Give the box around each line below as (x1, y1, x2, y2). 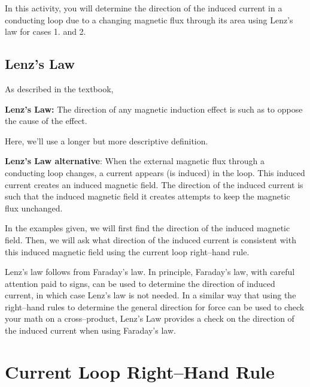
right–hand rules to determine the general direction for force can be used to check (5, 300, 305, 313)
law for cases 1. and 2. (5, 25, 86, 38)
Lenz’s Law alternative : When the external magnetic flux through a (5, 155, 265, 167)
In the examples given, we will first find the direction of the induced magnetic (5, 222, 290, 234)
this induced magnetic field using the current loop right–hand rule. (5, 245, 250, 258)
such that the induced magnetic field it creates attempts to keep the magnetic (5, 190, 290, 202)
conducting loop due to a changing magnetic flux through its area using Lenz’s (5, 13, 293, 26)
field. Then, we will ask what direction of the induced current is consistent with (5, 233, 296, 246)
